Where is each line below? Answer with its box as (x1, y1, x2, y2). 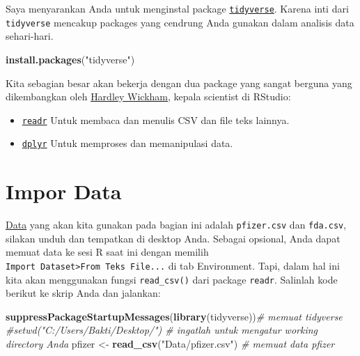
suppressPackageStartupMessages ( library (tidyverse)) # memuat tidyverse (6, 309, 343, 323)
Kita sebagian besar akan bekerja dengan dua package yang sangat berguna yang (6, 75, 352, 90)
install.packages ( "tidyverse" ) (6, 52, 135, 66)
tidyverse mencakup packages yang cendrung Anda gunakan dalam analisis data (6, 15, 354, 29)
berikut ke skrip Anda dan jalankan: (6, 286, 161, 300)
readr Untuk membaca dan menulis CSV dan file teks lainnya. (22, 112, 290, 127)
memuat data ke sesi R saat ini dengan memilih (6, 245, 209, 259)
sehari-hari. (6, 29, 54, 43)
